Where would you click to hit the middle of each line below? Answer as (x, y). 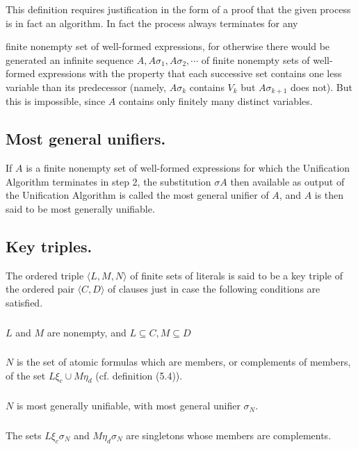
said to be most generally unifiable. (80, 209)
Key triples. (49, 246)
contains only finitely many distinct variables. (215, 101)
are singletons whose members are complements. (229, 435)
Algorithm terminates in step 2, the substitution (108, 181)
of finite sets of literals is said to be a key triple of (236, 275)
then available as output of (287, 181)
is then (329, 195)
